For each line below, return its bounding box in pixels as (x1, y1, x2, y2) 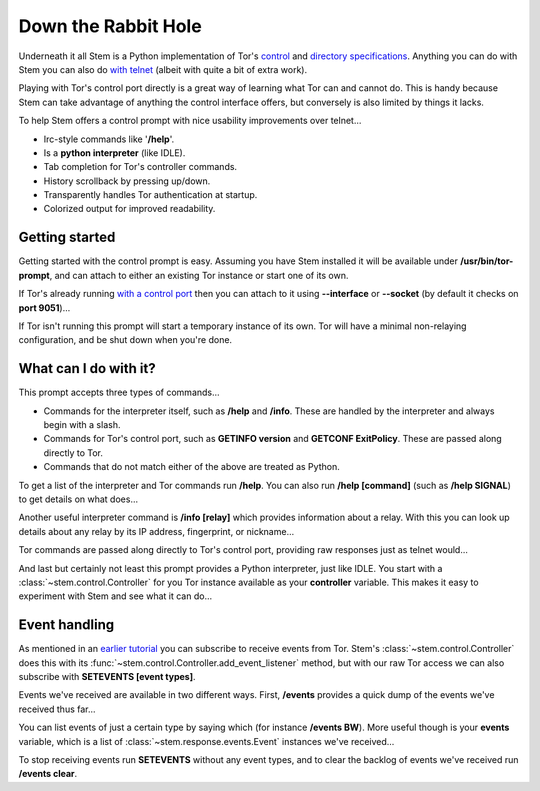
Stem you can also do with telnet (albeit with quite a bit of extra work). (18, 63, 308, 75)
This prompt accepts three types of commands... (18, 386, 220, 399)
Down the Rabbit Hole (18, 15, 202, 37)
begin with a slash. (43, 419, 121, 430)
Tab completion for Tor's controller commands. (43, 161, 238, 173)
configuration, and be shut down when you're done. (18, 334, 233, 346)
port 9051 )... (18, 301, 71, 314)
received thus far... (18, 703, 96, 715)
